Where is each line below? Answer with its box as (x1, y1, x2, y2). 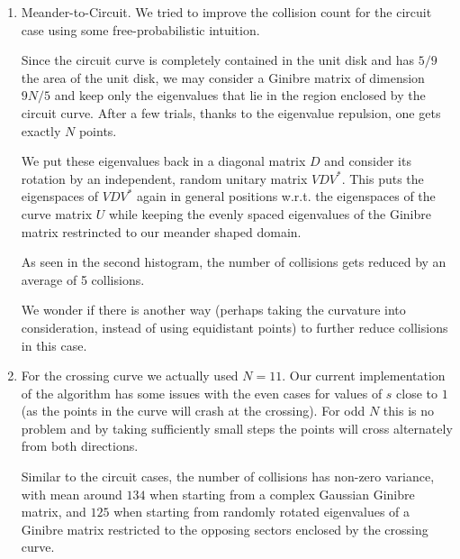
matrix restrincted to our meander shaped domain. (21, 222, 302, 241)
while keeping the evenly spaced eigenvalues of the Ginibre (108, 204, 431, 223)
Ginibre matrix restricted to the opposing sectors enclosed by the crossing (21, 519, 428, 538)
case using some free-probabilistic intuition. (21, 20, 260, 39)
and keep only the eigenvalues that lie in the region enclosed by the (54, 86, 426, 105)
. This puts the (341, 169, 424, 188)
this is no (383, 401, 434, 420)
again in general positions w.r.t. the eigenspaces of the (137, 187, 436, 206)
